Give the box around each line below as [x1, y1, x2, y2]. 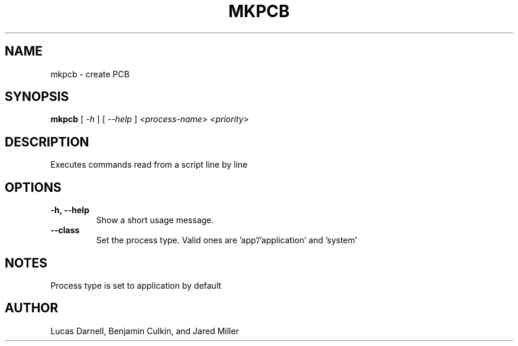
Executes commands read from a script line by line [50, 159, 248, 170]
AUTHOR [5, 301, 59, 316]
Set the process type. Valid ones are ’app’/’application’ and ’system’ [96, 235, 357, 246]
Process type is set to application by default [50, 280, 222, 290]
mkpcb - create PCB [50, 68, 129, 79]
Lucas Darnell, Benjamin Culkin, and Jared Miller [50, 325, 239, 336]
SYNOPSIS [5, 89, 69, 105]
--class [50, 225, 80, 236]
